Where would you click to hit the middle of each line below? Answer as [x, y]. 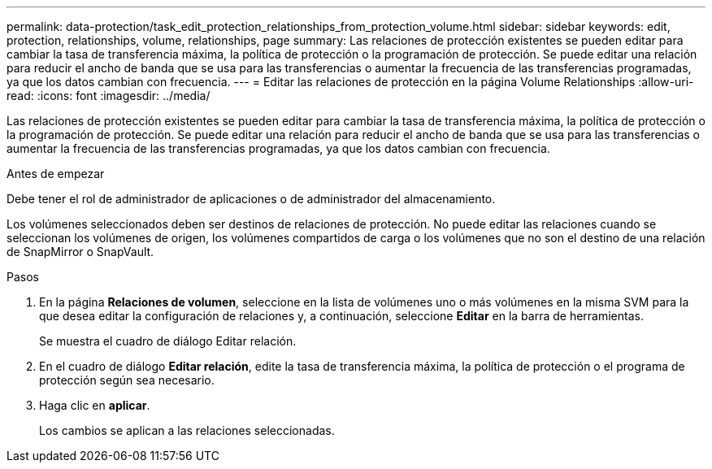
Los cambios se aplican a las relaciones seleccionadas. [187, 430]
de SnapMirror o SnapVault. [80, 252]
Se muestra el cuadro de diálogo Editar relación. [168, 341]
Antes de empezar [56, 174]
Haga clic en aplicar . [95, 405]
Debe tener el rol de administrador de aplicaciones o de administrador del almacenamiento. [251, 199]
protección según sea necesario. [127, 380]
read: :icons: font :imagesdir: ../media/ [109, 96]
